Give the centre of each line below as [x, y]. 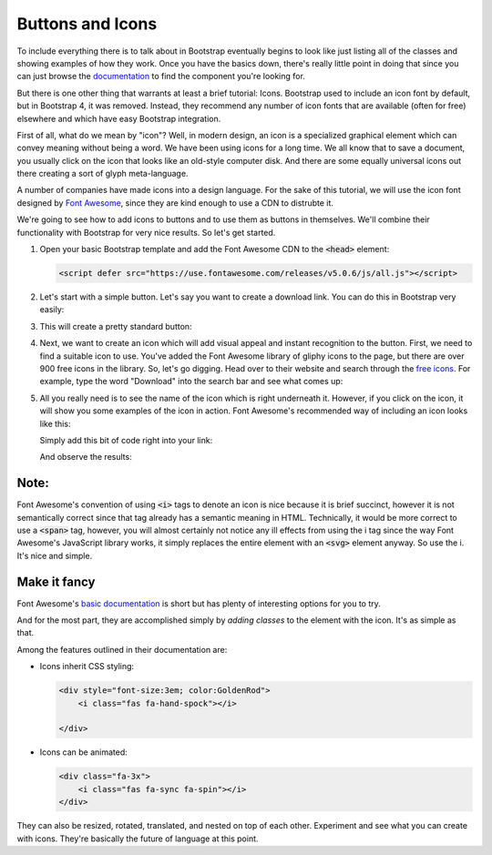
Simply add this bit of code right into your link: [126, 440]
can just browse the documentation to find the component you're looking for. [161, 76]
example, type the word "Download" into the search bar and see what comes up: [191, 382]
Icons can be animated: [83, 752]
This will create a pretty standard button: [116, 326]
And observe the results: [86, 457]
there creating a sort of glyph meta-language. [102, 174]
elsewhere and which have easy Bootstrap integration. [119, 118]
